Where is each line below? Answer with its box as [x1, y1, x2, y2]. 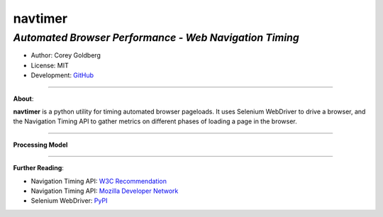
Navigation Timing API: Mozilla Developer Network [30, 187, 179, 195]
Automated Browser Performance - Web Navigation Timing [13, 31, 299, 44]
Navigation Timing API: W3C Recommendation [30, 177, 167, 185]
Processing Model [13, 140, 68, 149]
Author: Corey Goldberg [30, 51, 101, 60]
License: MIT [30, 61, 69, 69]
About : [13, 94, 34, 103]
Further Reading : [13, 164, 64, 172]
